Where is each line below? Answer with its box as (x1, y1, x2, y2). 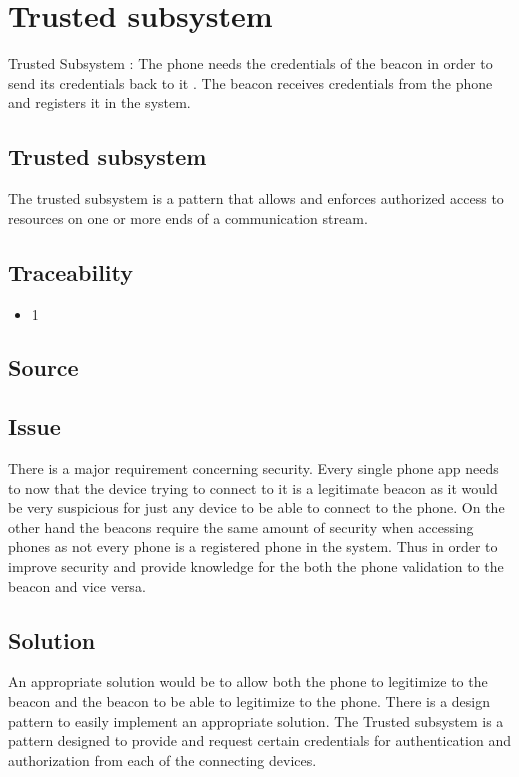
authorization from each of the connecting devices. (8, 749, 317, 770)
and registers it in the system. (8, 92, 191, 113)
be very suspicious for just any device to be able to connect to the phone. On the (8, 497, 505, 518)
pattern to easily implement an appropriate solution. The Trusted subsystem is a (8, 710, 504, 731)
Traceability (8, 256, 133, 287)
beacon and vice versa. (8, 575, 146, 596)
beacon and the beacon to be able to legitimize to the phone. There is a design (8, 691, 490, 712)
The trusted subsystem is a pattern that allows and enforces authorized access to (8, 188, 504, 209)
